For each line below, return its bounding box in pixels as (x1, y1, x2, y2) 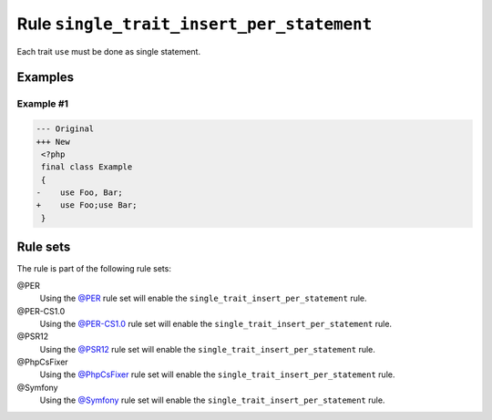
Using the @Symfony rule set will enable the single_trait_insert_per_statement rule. (39, 394, 385, 405)
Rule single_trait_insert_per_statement (16, 14, 373, 34)
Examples (16, 69, 75, 86)
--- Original (36, 124, 95, 134)
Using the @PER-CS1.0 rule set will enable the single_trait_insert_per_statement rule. (39, 318, 392, 329)
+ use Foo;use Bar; (36, 200, 138, 210)
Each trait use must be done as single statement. (16, 46, 200, 56)
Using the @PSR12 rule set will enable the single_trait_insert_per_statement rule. (39, 343, 375, 354)
